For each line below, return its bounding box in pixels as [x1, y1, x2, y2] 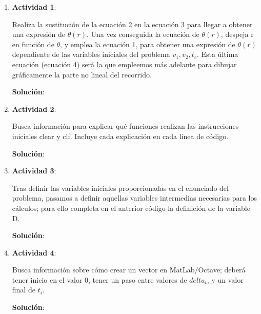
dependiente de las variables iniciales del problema [12, 49, 170, 60]
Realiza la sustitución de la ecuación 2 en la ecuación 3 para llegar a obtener [12, 18, 253, 29]
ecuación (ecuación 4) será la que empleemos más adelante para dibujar [12, 58, 237, 69]
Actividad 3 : [12, 165, 56, 176]
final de [12, 284, 35, 295]
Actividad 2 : [12, 103, 56, 114]
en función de [12, 38, 54, 49]
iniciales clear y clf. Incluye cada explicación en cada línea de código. [12, 130, 229, 141]
